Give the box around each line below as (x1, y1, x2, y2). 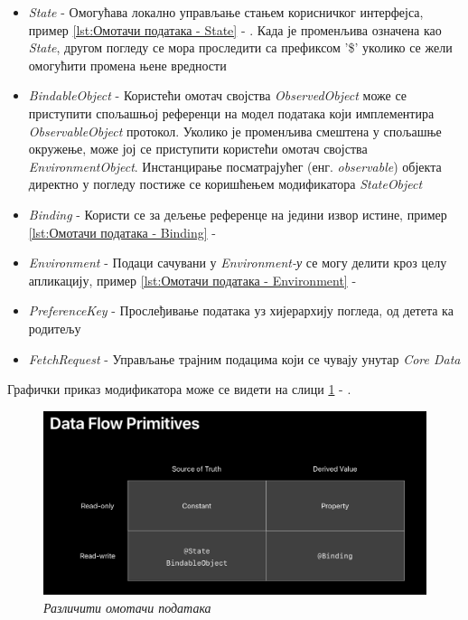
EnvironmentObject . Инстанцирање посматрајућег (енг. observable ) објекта (28, 156, 442, 175)
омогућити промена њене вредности (28, 55, 227, 74)
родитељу (28, 318, 81, 337)
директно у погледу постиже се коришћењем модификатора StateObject (28, 174, 423, 193)
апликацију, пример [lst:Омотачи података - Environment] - (28, 270, 357, 289)
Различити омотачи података (43, 597, 211, 616)
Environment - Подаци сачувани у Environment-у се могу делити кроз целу (28, 253, 447, 272)
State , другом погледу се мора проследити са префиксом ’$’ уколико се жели (28, 38, 453, 57)
